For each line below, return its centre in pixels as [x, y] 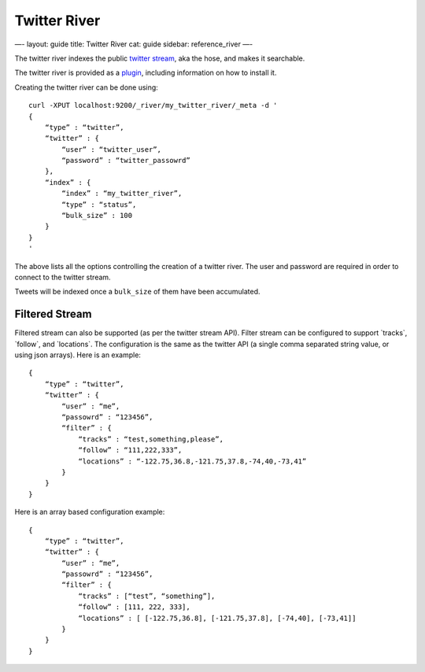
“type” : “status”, [99, 204]
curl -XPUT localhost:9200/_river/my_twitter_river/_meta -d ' [153, 105]
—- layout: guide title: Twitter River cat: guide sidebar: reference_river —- [134, 44]
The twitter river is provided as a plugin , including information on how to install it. [146, 73]
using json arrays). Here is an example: [78, 355]
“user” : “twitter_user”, [111, 149]
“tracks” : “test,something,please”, [151, 439]
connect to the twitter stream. [63, 277]
